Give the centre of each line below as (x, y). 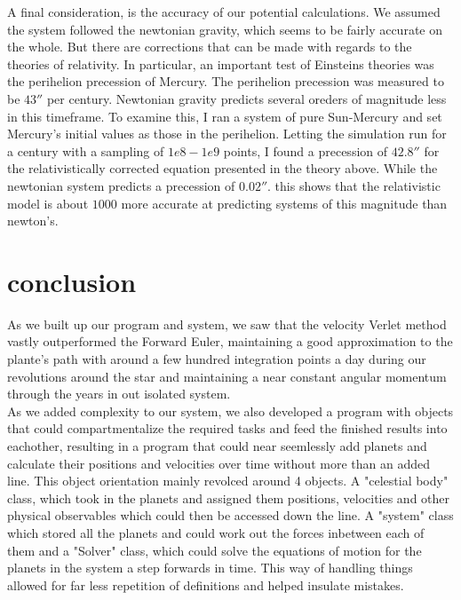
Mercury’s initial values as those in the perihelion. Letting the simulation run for (227, 134)
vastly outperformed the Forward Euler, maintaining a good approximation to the (230, 341)
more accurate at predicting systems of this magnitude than (284, 203)
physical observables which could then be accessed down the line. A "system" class (230, 515)
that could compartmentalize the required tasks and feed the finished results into (227, 428)
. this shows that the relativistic (354, 185)
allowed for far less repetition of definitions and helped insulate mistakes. (206, 584)
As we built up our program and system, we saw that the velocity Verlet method (227, 324)
